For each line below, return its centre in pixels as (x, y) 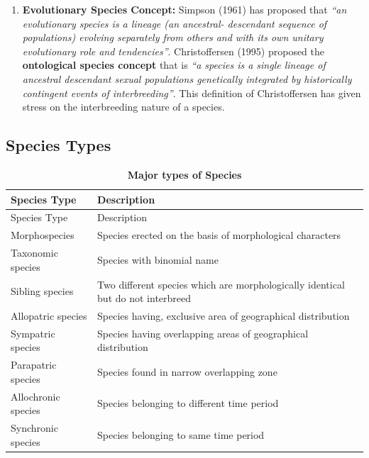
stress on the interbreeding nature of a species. (123, 107)
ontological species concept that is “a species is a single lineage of (174, 65)
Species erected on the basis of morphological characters (219, 235)
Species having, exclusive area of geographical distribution (224, 315)
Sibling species (42, 291)
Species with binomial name (158, 259)
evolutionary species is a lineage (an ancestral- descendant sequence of (175, 23)
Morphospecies (43, 235)
